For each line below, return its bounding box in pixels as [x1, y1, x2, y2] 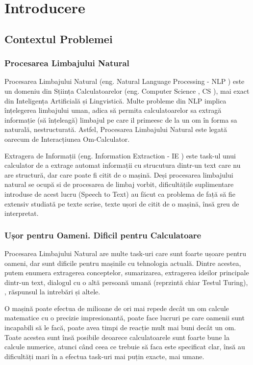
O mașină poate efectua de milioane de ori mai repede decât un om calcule [4, 303, 229, 313]
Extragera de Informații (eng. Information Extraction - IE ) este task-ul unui [4, 150, 236, 160]
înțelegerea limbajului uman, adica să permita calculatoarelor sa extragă [4, 105, 222, 115]
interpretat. [4, 208, 39, 218]
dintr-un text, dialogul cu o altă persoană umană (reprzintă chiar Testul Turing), [4, 277, 248, 287]
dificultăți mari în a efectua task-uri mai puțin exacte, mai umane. [4, 351, 204, 361]
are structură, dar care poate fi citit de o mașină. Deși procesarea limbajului [4, 169, 233, 180]
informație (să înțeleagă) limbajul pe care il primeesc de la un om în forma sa [4, 114, 237, 125]
